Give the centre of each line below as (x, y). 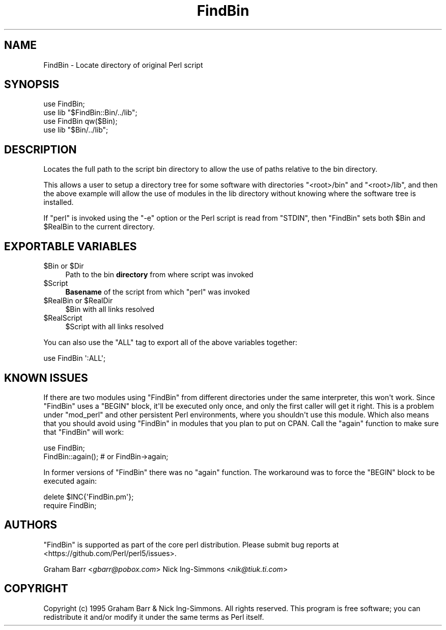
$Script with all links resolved (115, 327)
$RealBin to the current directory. (99, 227)
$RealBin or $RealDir (78, 301)
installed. (59, 202)
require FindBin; (70, 505)
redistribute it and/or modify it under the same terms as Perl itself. (154, 617)
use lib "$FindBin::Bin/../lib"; (90, 113)
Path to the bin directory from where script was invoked (159, 275)
